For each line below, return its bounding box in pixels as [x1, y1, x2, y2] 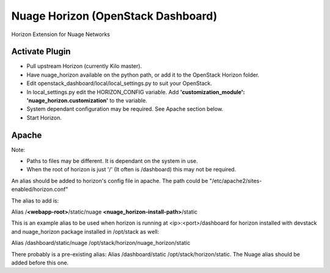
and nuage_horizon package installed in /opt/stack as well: [11, 228, 159, 235]
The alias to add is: [11, 196, 59, 204]
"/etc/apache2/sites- [209, 177, 262, 184]
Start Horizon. [26, 114, 62, 121]
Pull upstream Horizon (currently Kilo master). [26, 62, 142, 70]
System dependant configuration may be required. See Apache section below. [26, 105, 224, 113]
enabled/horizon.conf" [11, 185, 68, 193]
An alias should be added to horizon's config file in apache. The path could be [11, 177, 208, 184]
